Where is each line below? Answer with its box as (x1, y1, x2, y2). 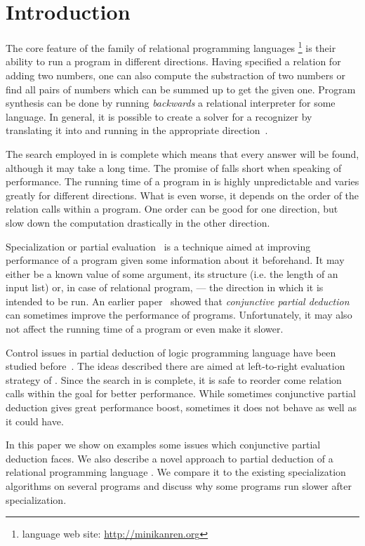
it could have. (6, 413, 64, 428)
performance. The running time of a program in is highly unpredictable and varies (6, 174, 359, 189)
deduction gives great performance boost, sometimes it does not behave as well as (6, 400, 357, 415)
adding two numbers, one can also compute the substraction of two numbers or (6, 67, 345, 82)
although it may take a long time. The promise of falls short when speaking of (6, 160, 342, 175)
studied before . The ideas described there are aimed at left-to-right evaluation (6, 359, 345, 373)
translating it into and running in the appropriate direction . (6, 123, 268, 138)
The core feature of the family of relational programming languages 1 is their (6, 39, 336, 55)
